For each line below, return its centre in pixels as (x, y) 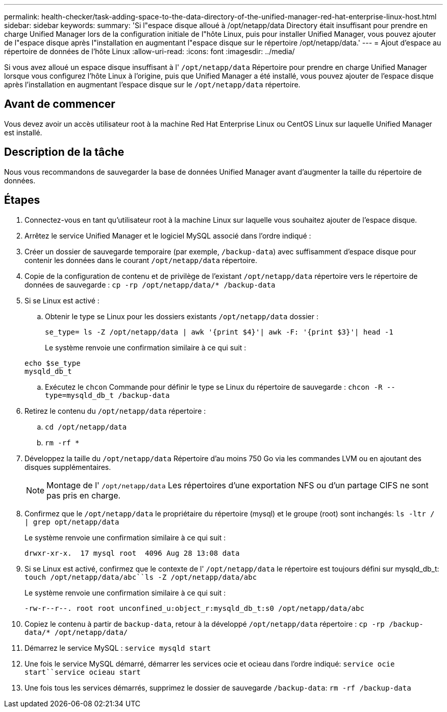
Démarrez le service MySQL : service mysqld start (118, 648)
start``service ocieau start (83, 672)
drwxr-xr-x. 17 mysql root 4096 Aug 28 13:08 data (132, 553)
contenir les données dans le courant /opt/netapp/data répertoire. (141, 260)
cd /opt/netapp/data (86, 427)
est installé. (23, 132)
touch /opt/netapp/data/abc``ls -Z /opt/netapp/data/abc (141, 577)
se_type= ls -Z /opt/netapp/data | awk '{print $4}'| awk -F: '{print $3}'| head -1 (219, 332)
